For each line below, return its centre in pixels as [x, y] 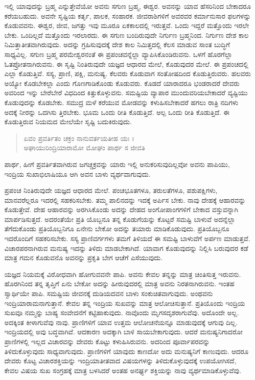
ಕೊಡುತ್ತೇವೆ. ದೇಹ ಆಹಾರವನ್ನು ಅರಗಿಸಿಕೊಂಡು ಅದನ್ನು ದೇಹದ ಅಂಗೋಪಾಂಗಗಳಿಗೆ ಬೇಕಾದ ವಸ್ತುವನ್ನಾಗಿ [121, 209]
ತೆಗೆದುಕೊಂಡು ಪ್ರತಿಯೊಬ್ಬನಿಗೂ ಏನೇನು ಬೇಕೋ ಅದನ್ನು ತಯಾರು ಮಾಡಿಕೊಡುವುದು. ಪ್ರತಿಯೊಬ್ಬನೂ [117, 229]
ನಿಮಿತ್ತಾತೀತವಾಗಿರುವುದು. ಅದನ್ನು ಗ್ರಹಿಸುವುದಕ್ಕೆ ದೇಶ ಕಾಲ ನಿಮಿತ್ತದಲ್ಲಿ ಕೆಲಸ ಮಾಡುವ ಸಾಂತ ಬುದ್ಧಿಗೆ [117, 44]
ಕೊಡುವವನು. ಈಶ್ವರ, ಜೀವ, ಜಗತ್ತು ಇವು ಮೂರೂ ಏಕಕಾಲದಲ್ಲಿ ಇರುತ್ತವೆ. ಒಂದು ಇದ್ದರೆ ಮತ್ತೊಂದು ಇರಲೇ [127, 25]
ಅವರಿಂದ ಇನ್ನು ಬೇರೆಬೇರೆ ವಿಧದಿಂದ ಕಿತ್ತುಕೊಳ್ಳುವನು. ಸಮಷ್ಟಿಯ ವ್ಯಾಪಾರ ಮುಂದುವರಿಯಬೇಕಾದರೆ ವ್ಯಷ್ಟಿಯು [126, 93]
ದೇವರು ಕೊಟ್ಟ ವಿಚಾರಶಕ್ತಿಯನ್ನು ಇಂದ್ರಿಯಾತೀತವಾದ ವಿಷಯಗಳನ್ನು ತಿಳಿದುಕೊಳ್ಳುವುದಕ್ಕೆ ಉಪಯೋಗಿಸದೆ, [120, 361]
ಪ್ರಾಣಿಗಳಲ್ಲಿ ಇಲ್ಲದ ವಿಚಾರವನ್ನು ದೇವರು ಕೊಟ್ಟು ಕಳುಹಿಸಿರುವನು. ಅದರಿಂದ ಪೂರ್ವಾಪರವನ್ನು [107, 341]
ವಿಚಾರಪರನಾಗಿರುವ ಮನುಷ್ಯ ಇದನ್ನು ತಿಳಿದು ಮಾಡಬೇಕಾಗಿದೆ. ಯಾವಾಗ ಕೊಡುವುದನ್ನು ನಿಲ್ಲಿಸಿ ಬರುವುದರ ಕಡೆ [127, 248]
